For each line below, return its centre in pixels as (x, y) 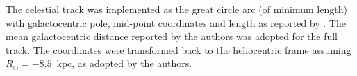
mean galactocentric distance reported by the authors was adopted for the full (172, 36)
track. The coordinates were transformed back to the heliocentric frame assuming (178, 49)
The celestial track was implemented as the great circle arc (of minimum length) (176, 9)
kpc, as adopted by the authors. (124, 63)
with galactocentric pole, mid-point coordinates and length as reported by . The (176, 22)
